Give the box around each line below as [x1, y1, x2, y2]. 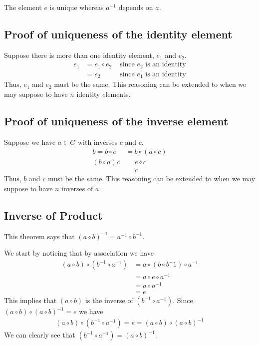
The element [4, 2, 42, 12]
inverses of [61, 183, 93, 194]
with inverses [77, 136, 118, 147]
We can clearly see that [4, 330, 75, 340]
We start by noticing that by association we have [4, 248, 154, 258]
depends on [118, 2, 153, 12]
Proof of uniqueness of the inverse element [4, 113, 229, 128]
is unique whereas [49, 2, 104, 12]
